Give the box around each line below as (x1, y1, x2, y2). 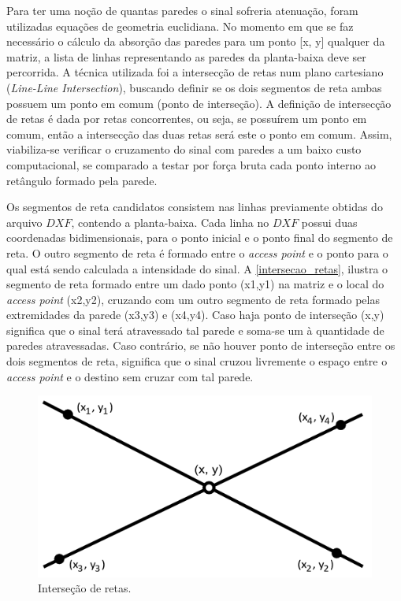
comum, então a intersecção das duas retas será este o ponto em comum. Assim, (6, 125, 392, 142)
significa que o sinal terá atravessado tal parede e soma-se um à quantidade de (6, 321, 384, 338)
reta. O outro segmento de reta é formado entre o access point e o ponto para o (6, 244, 388, 261)
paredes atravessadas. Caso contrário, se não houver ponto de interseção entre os (6, 337, 395, 354)
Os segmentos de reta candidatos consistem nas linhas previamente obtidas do (6, 198, 383, 215)
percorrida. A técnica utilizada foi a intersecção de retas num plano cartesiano (6, 64, 384, 80)
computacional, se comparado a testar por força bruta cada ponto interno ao (6, 156, 377, 173)
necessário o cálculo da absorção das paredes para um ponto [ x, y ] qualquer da (6, 33, 385, 50)
